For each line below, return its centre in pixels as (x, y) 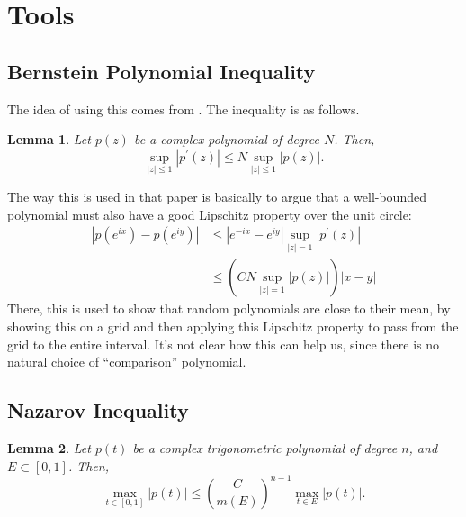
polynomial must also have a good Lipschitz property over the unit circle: (210, 214)
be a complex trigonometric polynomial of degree (265, 448)
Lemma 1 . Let (49, 139)
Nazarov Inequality (98, 410)
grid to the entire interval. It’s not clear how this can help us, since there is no (224, 344)
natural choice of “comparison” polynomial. (127, 362)
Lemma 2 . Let (49, 448)
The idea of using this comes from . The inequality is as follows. (184, 109)
